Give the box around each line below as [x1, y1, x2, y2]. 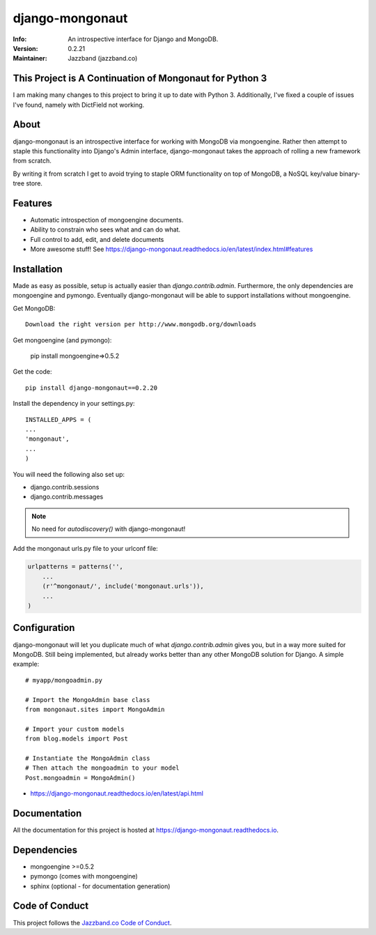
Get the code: [13, 367, 52, 376]
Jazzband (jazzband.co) [68, 54, 138, 63]
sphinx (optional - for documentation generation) [30, 882, 171, 890]
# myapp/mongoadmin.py [25, 676, 103, 684]
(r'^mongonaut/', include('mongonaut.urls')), [42, 582, 205, 591]
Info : [13, 35, 27, 43]
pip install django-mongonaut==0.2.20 [25, 383, 158, 392]
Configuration [13, 622, 75, 634]
